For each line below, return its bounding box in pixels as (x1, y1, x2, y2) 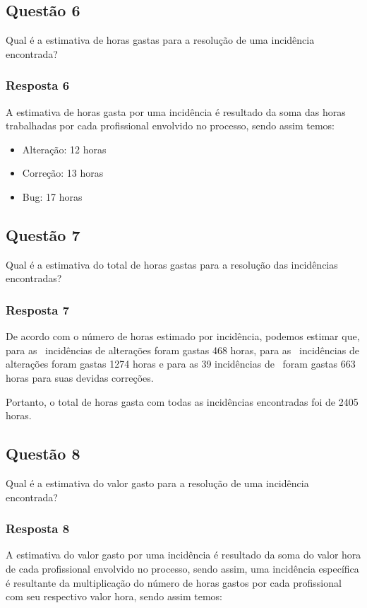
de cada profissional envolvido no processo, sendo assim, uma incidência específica (6, 561, 359, 575)
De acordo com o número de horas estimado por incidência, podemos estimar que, (6, 329, 360, 344)
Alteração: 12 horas (22, 141, 107, 156)
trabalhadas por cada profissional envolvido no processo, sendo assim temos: (6, 118, 335, 133)
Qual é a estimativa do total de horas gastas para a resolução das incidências (6, 257, 338, 271)
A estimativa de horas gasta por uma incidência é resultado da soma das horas (6, 104, 346, 119)
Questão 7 (6, 223, 80, 245)
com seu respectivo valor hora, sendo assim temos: (6, 589, 222, 604)
